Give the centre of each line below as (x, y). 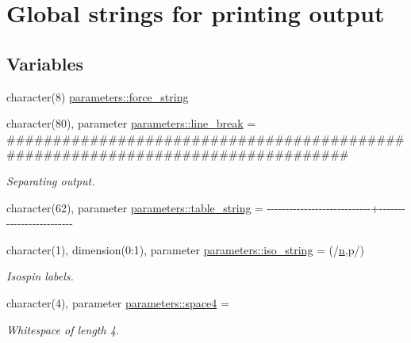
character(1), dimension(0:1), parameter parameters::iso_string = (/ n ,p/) (185, 249)
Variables (45, 63)
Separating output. (51, 180)
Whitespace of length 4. (63, 329)
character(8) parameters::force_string (98, 96)
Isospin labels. (40, 276)
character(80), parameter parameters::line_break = (131, 123)
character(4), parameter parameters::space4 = (118, 302)
